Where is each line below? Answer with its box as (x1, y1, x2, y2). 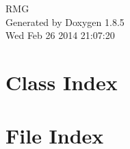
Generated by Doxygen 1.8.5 (5, 14, 125, 29)
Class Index (5, 68, 118, 96)
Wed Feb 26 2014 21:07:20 (5, 28, 115, 42)
